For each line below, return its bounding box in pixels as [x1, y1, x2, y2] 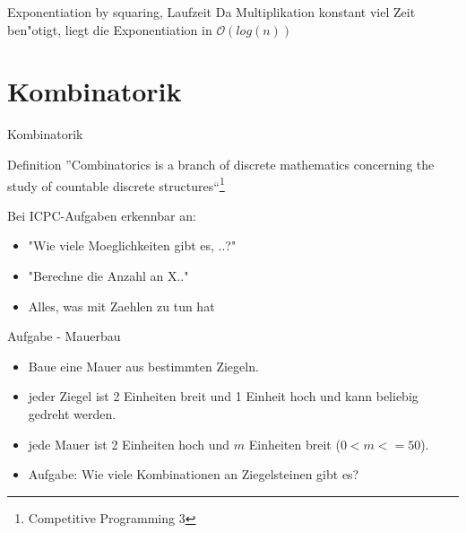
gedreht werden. [28, 404, 116, 423]
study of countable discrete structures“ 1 [7, 173, 225, 195]
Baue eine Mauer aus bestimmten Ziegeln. [28, 356, 259, 375]
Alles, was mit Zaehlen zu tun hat [28, 296, 215, 315]
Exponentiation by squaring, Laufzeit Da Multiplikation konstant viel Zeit [7, 3, 416, 21]
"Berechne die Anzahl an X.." [28, 266, 189, 284]
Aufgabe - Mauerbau [7, 327, 121, 345]
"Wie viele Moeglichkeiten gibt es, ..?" [28, 236, 237, 255]
